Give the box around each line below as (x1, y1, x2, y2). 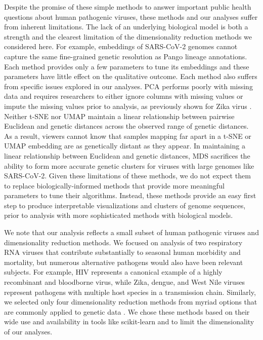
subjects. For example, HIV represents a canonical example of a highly (4, 267, 223, 277)
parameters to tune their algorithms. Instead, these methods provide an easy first (4, 190, 256, 201)
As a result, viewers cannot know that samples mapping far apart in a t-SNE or (4, 130, 251, 141)
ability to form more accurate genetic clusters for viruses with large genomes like (4, 160, 254, 171)
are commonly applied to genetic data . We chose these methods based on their (4, 306, 250, 317)
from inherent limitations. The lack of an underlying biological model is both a (4, 21, 248, 32)
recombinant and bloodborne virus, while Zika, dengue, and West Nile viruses (4, 277, 245, 287)
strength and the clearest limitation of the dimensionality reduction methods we (4, 31, 252, 42)
